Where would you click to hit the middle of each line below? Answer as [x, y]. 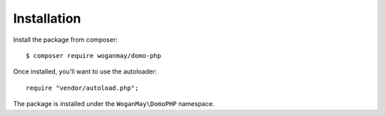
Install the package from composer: [65, 40]
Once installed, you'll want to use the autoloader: [85, 71]
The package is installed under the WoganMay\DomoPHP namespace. [114, 104]
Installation [47, 18]
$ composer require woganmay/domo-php [94, 56]
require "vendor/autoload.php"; [82, 88]
